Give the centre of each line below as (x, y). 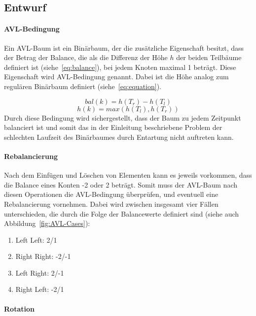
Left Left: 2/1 (36, 239)
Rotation (19, 308)
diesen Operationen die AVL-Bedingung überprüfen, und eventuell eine (111, 194)
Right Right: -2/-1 (43, 256)
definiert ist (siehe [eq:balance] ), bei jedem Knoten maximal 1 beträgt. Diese (120, 67)
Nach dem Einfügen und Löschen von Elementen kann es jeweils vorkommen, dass (128, 175)
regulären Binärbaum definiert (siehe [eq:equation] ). (83, 86)
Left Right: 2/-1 (40, 272)
